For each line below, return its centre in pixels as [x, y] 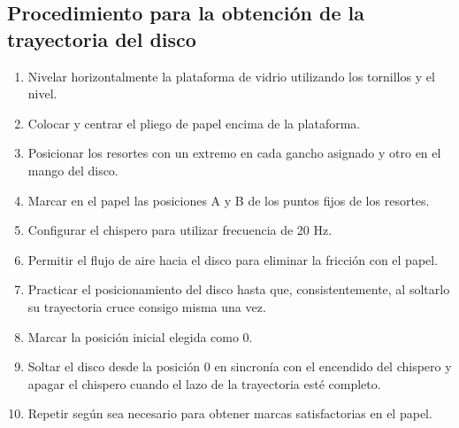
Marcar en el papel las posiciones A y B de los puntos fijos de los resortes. [229, 200]
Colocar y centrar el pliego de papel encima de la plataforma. [194, 123]
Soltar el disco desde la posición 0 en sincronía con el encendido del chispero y [240, 366]
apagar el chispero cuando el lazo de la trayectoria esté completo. [204, 383]
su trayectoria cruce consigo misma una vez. [147, 306]
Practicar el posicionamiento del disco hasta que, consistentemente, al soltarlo [239, 289]
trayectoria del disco [102, 39]
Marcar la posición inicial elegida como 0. [140, 336]
